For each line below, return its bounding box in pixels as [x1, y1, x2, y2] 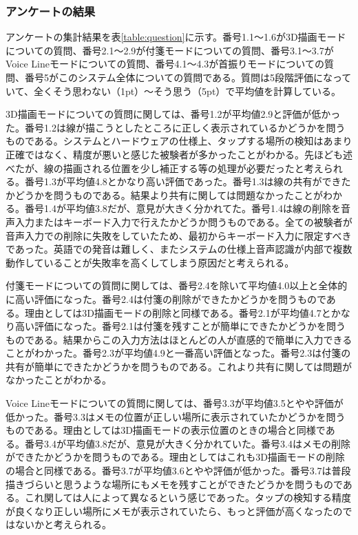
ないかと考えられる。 [14, 517, 112, 532]
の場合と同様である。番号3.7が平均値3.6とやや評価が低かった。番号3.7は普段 [6, 463, 351, 478]
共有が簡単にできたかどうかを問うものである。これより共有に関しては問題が [6, 359, 352, 373]
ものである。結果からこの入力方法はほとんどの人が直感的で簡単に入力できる [6, 332, 352, 346]
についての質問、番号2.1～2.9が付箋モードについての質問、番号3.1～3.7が [6, 43, 334, 57]
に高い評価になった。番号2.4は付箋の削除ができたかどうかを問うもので [6, 291, 326, 306]
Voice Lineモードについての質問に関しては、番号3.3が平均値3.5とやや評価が [6, 396, 344, 410]
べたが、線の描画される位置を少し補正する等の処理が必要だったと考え [6, 160, 324, 175]
